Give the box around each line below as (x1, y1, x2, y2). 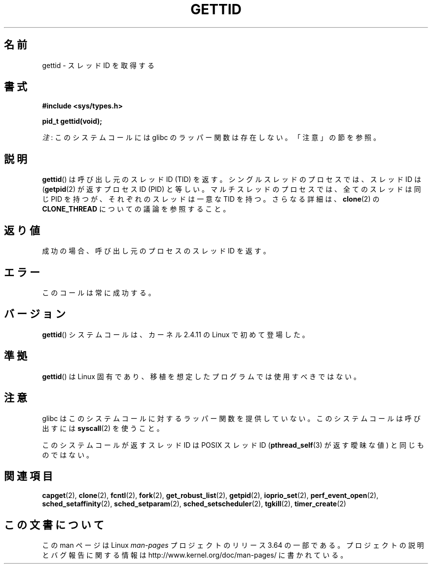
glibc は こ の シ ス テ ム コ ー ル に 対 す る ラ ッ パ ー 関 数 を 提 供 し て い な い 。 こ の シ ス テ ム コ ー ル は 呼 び (42, 414, 421, 423)
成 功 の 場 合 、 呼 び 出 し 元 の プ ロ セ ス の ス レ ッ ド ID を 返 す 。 (42, 247, 270, 255)
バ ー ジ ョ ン (4, 308, 66, 320)
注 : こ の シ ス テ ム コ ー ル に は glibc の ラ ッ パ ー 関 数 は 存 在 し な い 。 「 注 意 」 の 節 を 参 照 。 (42, 133, 381, 142)
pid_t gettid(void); (42, 117, 103, 126)
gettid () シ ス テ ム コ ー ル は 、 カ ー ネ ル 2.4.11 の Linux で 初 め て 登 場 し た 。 (42, 330, 309, 339)
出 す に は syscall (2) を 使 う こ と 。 (42, 424, 164, 432)
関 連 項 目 (4, 469, 53, 482)
